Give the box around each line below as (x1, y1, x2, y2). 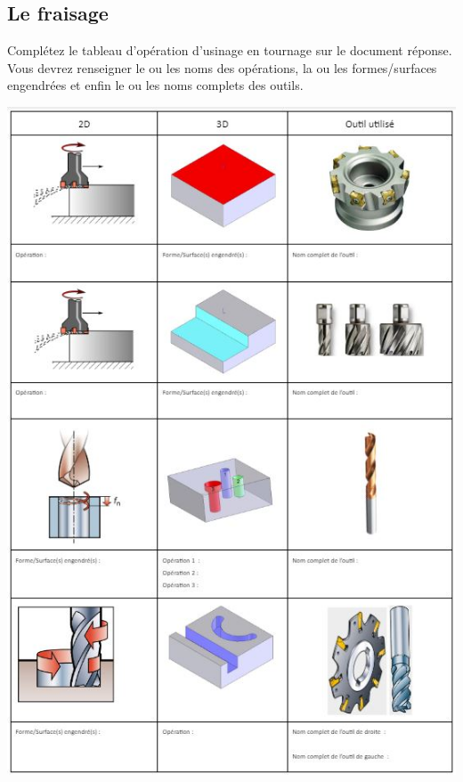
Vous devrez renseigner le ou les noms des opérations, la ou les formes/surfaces (7, 58, 437, 77)
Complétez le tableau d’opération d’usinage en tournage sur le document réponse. (7, 41, 452, 60)
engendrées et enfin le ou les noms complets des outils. (7, 76, 304, 94)
